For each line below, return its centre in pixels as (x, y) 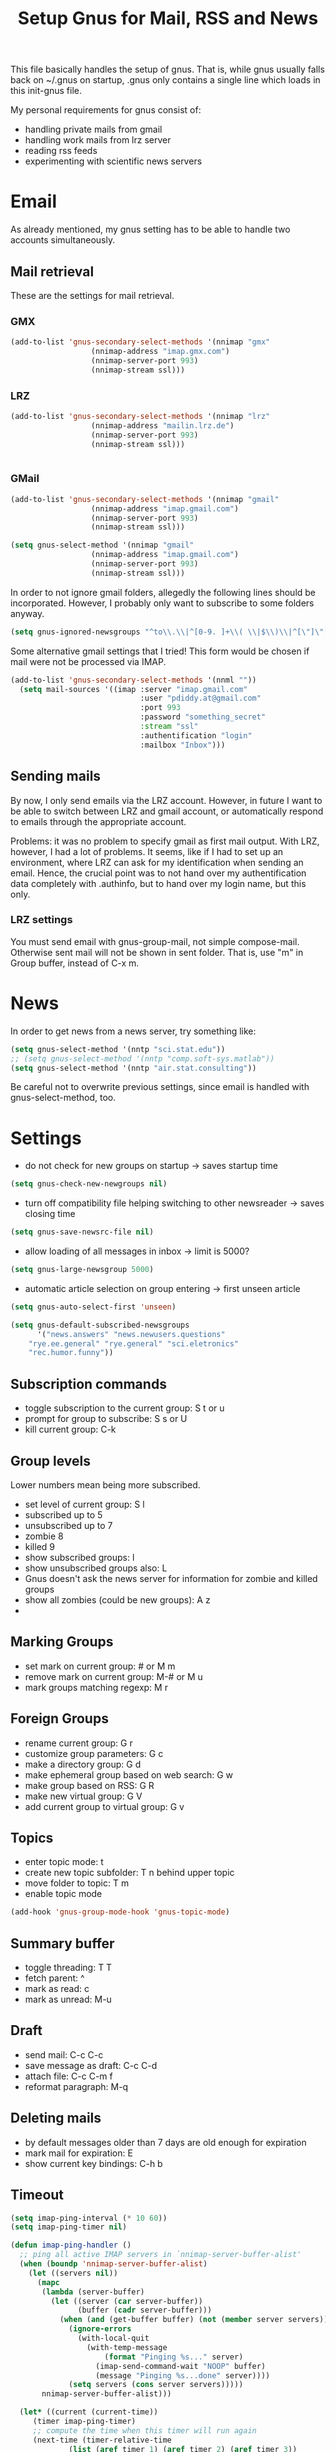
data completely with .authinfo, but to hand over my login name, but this (158, 883)
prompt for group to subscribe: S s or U (106, 1419)
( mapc (48, 2282)
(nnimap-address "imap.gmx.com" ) (160, 352)
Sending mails (56, 776)
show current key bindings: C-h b (93, 2163)
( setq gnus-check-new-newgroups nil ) (89, 1184)
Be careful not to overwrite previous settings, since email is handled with (160, 1087)
